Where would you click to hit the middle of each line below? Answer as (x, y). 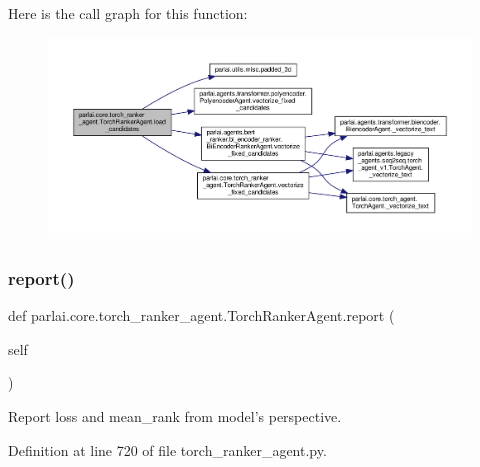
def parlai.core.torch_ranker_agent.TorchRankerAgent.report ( (201, 315)
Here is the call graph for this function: (128, 13)
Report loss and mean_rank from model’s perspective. (175, 416)
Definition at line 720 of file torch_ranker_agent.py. (167, 449)
